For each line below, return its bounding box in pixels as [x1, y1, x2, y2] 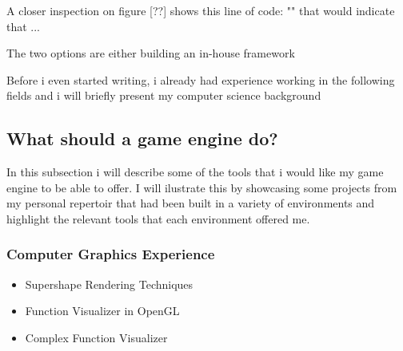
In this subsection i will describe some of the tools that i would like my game [6, 164, 384, 180]
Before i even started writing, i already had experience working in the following [6, 71, 395, 88]
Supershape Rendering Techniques [25, 275, 194, 292]
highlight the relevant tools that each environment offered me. [6, 210, 310, 227]
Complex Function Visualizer [25, 329, 168, 345]
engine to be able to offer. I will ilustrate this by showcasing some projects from [6, 179, 397, 195]
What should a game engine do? [6, 126, 278, 151]
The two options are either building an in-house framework [6, 45, 295, 61]
